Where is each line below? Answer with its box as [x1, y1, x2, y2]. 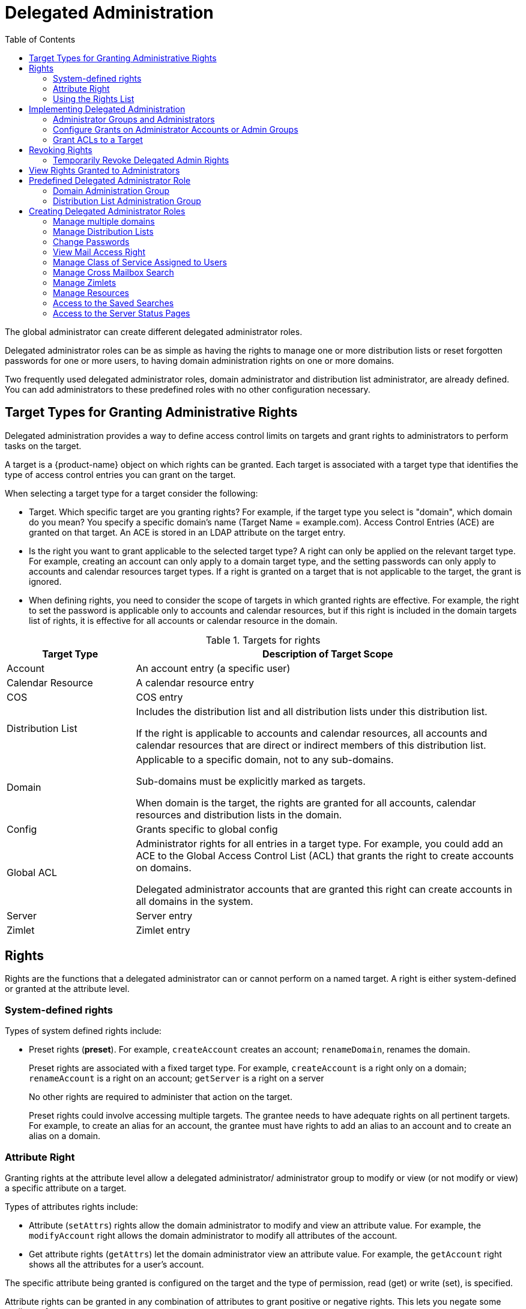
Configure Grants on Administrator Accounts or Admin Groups [53, 124, 298, 135]
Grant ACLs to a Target [53, 134, 143, 145]
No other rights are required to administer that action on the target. [29, 1092, 292, 1102]
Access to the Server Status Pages [53, 307, 190, 318]
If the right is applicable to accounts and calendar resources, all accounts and [136, 727, 488, 739]
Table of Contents [5, 34, 76, 44]
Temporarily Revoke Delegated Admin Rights [53, 154, 229, 165]
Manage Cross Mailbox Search [53, 267, 174, 277]
